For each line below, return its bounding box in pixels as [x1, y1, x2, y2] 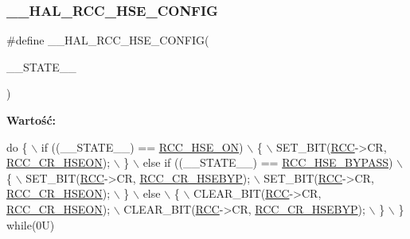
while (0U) [6, 216, 55, 233]
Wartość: [6, 112, 57, 128]
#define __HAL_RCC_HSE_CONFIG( [6, 32, 209, 48]
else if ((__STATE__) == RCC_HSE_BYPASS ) [143, 154, 393, 171]
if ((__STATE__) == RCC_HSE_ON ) [41, 138, 244, 155]
